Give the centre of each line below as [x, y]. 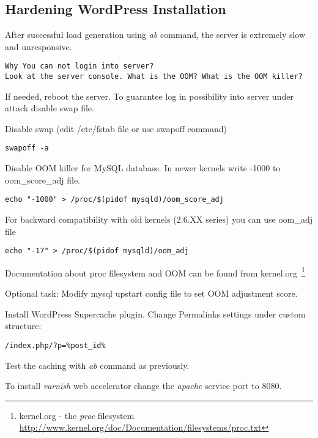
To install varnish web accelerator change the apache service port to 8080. [143, 386]
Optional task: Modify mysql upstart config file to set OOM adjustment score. [151, 293]
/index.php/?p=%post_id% [55, 345]
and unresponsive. [39, 46]
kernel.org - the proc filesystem [77, 415]
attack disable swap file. [50, 108]
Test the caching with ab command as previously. [97, 365]
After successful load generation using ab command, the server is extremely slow [155, 35]
